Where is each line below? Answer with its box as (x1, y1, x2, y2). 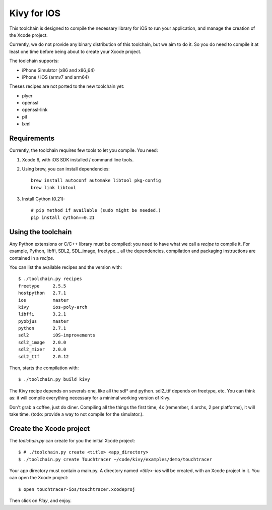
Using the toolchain (9, 228, 72, 236)
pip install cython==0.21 (31, 214, 95, 220)
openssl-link (22, 106, 48, 113)
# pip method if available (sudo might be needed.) (31, 207, 161, 213)
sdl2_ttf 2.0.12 (18, 354, 69, 359)
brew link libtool (31, 185, 77, 190)
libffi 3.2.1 (18, 311, 66, 317)
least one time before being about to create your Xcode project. (9, 48, 142, 54)
